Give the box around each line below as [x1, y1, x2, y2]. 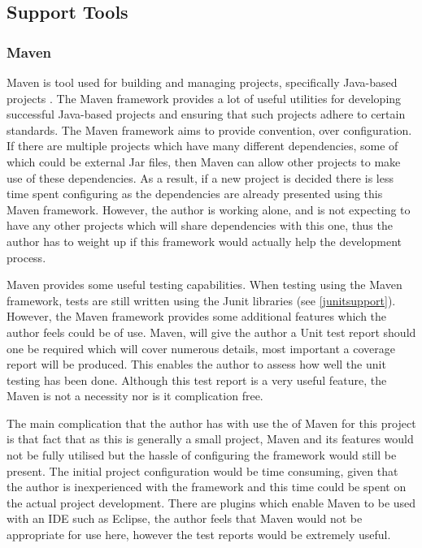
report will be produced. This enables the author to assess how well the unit [7, 356, 386, 373]
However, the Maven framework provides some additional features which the [7, 308, 387, 325]
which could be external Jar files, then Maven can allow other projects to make [7, 153, 401, 170]
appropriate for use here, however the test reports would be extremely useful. [7, 526, 391, 543]
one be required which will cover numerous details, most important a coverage [7, 339, 395, 356]
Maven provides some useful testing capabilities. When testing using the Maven [7, 276, 402, 293]
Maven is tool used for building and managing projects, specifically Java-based [7, 74, 398, 90]
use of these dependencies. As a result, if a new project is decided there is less [7, 169, 394, 186]
